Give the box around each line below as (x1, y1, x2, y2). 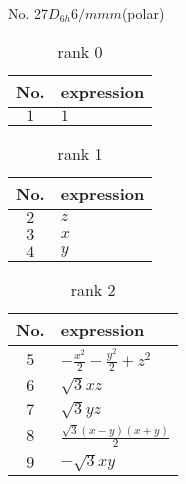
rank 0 (57, 39, 103, 63)
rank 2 (70, 277, 116, 301)
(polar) (121, 3, 165, 23)
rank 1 (57, 141, 103, 165)
